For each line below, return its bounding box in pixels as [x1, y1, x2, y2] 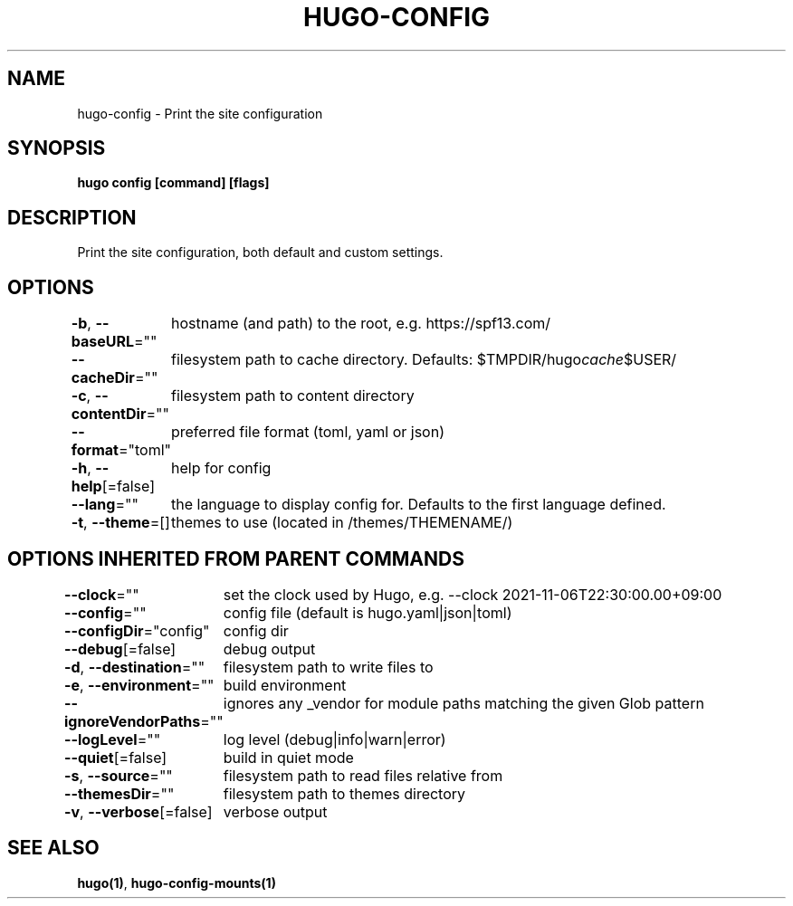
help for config [170, 459, 272, 478]
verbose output [223, 802, 328, 821]
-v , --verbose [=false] [63, 802, 213, 821]
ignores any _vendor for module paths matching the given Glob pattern [223, 693, 704, 712]
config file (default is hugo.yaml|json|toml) [223, 603, 512, 622]
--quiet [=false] [63, 748, 167, 767]
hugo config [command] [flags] [77, 175, 270, 191]
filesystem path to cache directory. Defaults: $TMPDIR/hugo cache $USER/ [170, 350, 677, 369]
